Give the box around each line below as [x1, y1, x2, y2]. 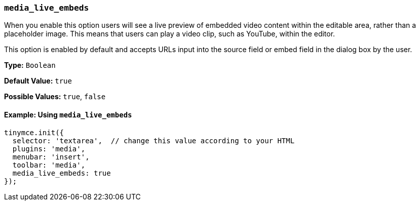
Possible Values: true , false [4, 92, 106, 101]
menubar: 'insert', [12, 152, 90, 161]
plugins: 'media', [12, 144, 86, 153]
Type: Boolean [4, 61, 56, 70]
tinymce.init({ [4, 128, 64, 137]
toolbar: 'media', [12, 160, 86, 169]
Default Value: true [4, 76, 72, 86]
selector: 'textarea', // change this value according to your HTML [12, 136, 295, 145]
